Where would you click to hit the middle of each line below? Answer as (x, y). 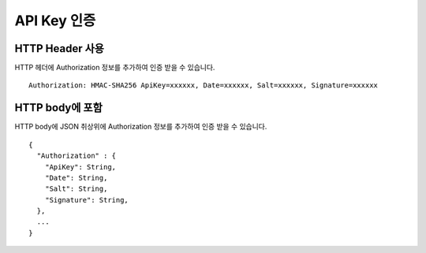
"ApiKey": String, (80, 167)
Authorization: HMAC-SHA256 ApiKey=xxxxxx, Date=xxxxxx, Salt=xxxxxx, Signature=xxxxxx (204, 86)
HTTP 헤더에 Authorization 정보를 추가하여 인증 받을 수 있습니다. (115, 68)
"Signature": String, (87, 200)
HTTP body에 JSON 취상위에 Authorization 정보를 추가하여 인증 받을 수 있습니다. (141, 127)
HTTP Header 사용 (59, 48)
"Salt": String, (76, 189)
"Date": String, (76, 178)
